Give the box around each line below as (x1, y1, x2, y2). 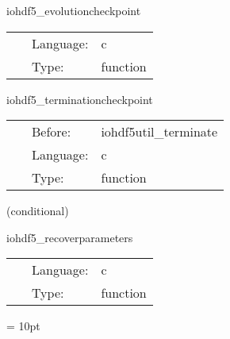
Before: (32, 122, 71, 141)
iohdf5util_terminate (101, 122, 218, 141)
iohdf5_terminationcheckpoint (6, 91, 153, 107)
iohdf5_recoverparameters (6, 229, 133, 245)
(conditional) (6, 202, 69, 219)
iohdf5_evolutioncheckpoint (6, 2, 141, 18)
